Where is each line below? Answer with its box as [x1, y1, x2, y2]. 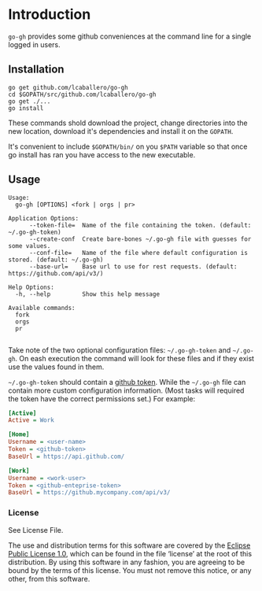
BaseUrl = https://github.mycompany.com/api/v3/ [8, 489, 171, 497]
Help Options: [8, 283, 55, 291]
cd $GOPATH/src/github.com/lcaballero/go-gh [8, 90, 157, 98]
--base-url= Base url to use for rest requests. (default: [28, 262, 238, 271]
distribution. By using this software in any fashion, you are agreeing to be [8, 557, 245, 567]
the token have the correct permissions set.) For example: [8, 393, 196, 403]
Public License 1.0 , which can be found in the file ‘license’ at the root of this [8, 549, 253, 558]
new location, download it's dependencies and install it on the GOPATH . [8, 126, 234, 135]
